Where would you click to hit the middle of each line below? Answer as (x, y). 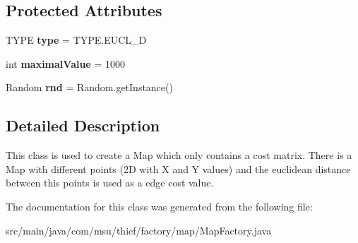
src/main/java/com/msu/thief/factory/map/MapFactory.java (139, 230)
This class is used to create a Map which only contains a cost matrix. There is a (179, 155)
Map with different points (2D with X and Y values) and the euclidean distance (178, 168)
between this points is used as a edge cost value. (110, 183)
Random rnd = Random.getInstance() (89, 87)
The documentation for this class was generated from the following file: (159, 206)
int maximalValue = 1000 (65, 63)
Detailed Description (83, 125)
